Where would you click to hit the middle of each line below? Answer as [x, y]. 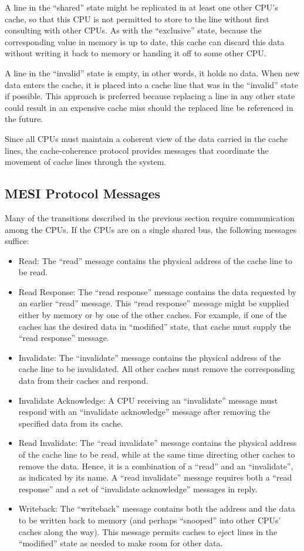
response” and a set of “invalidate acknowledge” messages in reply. [138, 489]
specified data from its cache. [71, 423]
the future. [24, 119]
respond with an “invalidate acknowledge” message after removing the [144, 412]
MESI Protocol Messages [83, 193]
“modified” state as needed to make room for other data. [121, 543]
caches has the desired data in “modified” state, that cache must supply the [155, 326]
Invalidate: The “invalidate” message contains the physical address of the [150, 357]
